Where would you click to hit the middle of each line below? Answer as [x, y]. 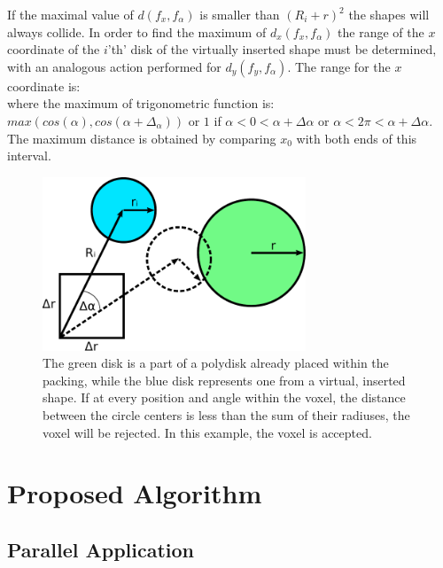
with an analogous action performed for [114, 66]
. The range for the [339, 66]
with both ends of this [357, 138]
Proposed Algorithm [135, 493]
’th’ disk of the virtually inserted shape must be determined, [272, 49]
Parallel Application [101, 550]
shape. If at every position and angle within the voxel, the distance [224, 397]
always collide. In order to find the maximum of [137, 31]
